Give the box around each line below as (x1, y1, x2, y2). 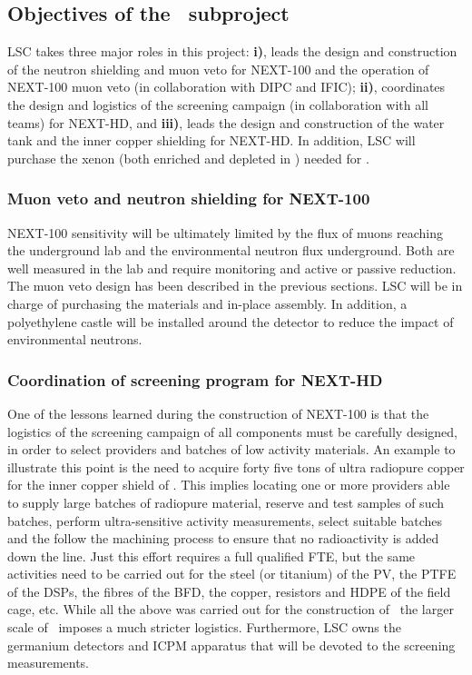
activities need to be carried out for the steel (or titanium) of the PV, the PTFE (7, 564, 457, 583)
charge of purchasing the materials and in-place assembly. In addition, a (7, 293, 408, 313)
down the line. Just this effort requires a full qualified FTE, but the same (7, 546, 416, 565)
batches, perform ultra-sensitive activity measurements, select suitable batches (7, 511, 443, 530)
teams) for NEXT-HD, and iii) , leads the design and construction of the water (7, 113, 445, 132)
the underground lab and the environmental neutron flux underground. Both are (7, 241, 455, 260)
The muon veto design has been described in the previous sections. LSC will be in (7, 276, 463, 295)
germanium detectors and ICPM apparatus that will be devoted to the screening (7, 635, 456, 654)
